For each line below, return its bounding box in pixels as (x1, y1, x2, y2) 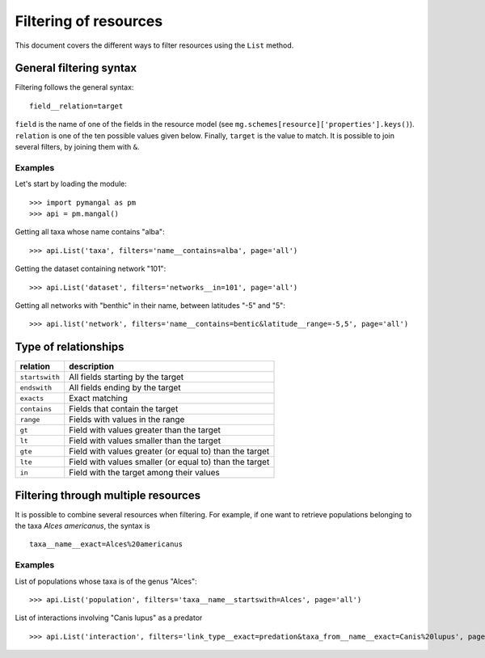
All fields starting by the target (69, 372, 184, 383)
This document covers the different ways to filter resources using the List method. (15, 40, 294, 50)
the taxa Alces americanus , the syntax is (15, 521, 150, 531)
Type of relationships (15, 340, 124, 354)
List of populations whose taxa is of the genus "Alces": (15, 576, 197, 586)
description (69, 361, 115, 372)
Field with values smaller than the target (69, 435, 221, 446)
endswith (19, 383, 53, 392)
